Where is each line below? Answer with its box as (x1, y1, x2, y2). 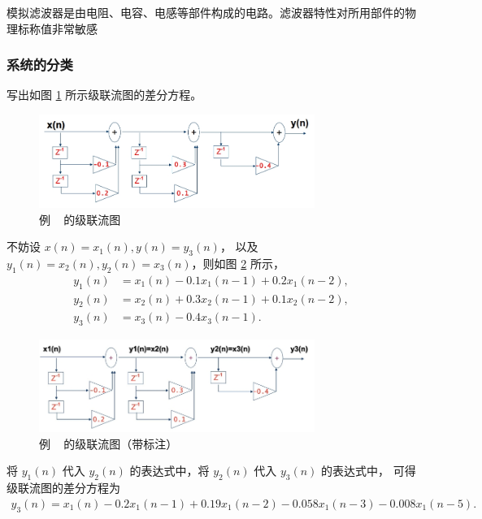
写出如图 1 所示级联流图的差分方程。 (7, 86, 202, 103)
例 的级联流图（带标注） (39, 435, 178, 452)
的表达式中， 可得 (321, 462, 416, 479)
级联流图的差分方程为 (7, 479, 120, 496)
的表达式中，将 (129, 462, 210, 479)
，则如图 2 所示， (191, 255, 284, 272)
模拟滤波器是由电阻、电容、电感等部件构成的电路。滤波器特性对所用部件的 (7, 4, 405, 20)
